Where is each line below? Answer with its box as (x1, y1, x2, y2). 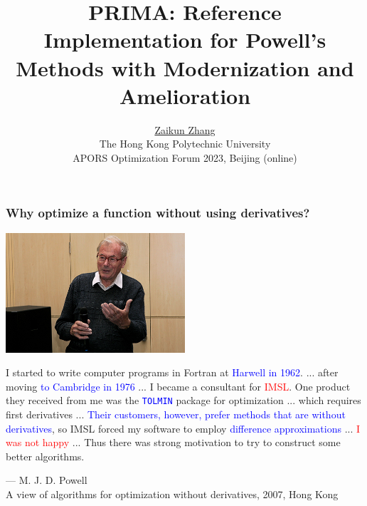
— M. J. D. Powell (6, 473, 87, 487)
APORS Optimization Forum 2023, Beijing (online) (73, 150, 297, 165)
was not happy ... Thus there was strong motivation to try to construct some (6, 435, 341, 450)
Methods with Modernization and (16, 53, 354, 82)
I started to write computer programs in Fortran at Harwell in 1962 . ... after (6, 365, 339, 380)
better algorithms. (6, 448, 85, 463)
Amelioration (119, 81, 251, 110)
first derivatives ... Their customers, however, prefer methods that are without (6, 407, 346, 422)
